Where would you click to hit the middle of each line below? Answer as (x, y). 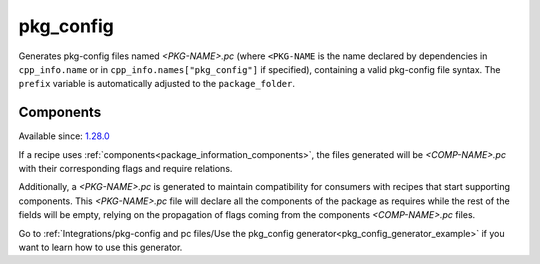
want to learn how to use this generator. (100, 247)
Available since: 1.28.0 (64, 136)
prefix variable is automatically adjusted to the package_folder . (156, 84)
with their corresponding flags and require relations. (125, 169)
